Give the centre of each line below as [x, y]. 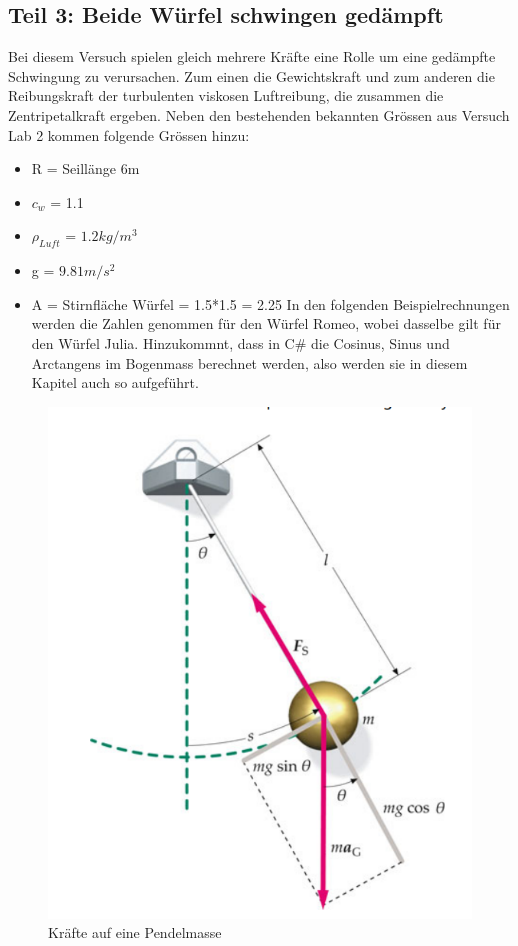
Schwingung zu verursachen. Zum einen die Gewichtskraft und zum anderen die [251, 75]
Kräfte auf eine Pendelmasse [135, 932]
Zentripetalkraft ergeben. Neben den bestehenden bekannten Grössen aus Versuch [259, 114]
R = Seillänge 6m [85, 168]
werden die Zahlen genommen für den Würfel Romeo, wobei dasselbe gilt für [266, 323]
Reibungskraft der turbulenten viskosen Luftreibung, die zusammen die [226, 95]
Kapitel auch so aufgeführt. [115, 382]
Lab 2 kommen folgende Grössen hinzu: [129, 134]
